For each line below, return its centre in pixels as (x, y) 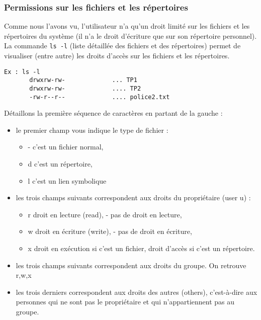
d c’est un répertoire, (60, 164)
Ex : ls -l (22, 72)
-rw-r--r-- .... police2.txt (100, 97)
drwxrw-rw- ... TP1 (83, 80)
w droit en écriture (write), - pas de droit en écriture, (110, 231)
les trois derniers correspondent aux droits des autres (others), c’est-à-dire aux (137, 292)
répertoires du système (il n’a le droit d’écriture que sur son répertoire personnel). (130, 35)
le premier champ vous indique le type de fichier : (92, 130)
